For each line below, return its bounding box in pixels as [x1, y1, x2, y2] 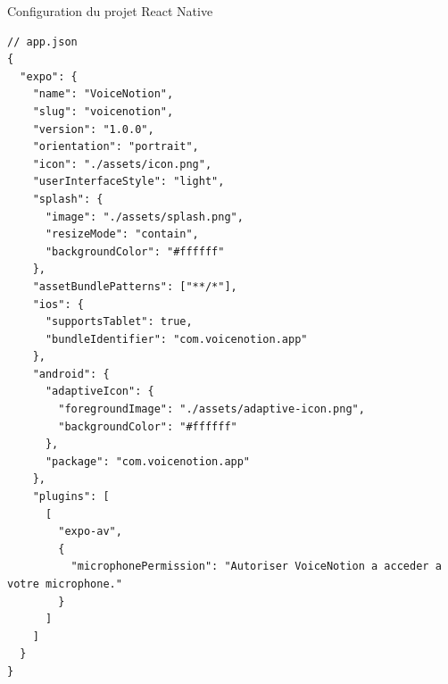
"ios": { [32, 297, 84, 311]
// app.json [7, 35, 78, 48]
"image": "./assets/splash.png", [45, 210, 244, 223]
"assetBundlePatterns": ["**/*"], [32, 279, 237, 293]
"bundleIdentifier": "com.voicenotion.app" [45, 332, 308, 346]
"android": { [32, 367, 110, 380]
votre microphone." [7, 578, 122, 590]
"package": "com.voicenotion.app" [45, 455, 251, 468]
